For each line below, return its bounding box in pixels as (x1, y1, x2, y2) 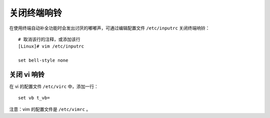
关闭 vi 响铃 (9, 70, 45, 78)
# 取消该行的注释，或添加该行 (18, 36, 80, 42)
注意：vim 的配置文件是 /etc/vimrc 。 (9, 106, 91, 112)
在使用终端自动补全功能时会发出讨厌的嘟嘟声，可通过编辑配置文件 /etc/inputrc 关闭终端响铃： (9, 25, 210, 31)
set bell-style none (18, 57, 68, 63)
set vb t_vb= (18, 95, 50, 101)
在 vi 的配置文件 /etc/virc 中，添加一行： (9, 83, 98, 89)
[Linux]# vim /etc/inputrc (18, 43, 84, 49)
